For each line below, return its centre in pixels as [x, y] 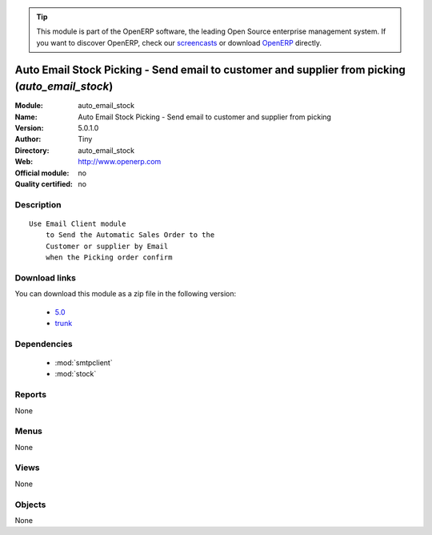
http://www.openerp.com [120, 162]
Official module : [42, 173]
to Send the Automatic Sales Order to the [130, 235]
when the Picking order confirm [109, 257]
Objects [30, 505]
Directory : [32, 150]
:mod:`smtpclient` [84, 363]
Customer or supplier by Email [107, 246]
